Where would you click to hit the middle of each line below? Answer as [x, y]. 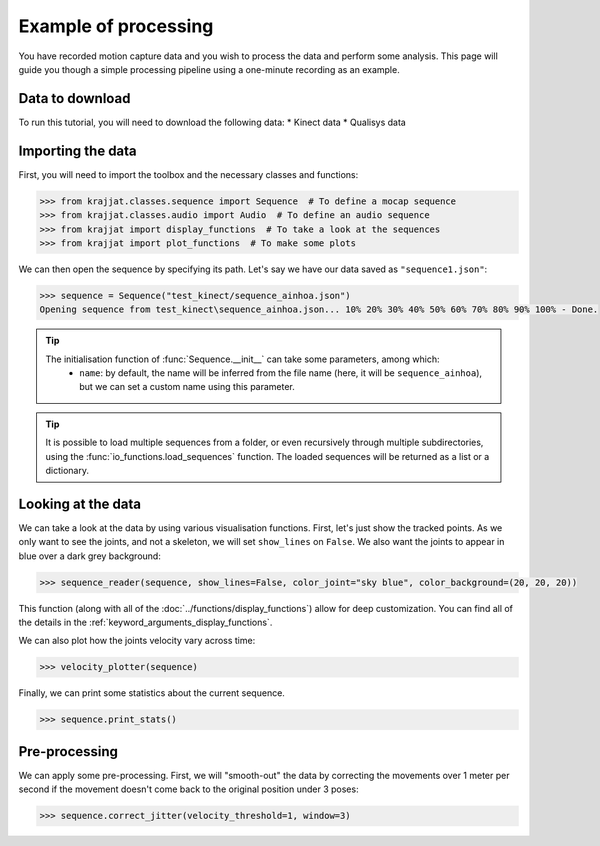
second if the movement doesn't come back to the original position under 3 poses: [188, 789]
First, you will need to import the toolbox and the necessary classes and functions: [188, 174]
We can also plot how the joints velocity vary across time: [137, 641]
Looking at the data [80, 503]
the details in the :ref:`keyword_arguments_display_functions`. [145, 622]
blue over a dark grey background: [90, 556]
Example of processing [116, 26]
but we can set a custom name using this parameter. [187, 387]
